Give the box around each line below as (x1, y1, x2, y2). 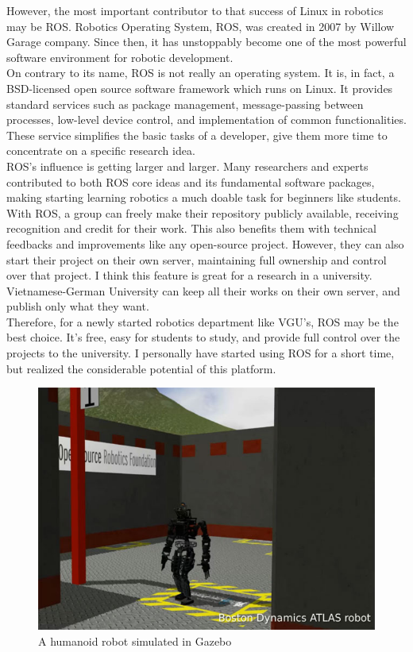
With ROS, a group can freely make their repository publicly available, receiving (6, 204, 399, 221)
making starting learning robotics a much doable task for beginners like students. (6, 189, 401, 206)
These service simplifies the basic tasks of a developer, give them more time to (6, 126, 388, 143)
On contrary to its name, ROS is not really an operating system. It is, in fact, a (6, 64, 395, 81)
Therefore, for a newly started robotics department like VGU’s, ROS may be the (6, 313, 399, 330)
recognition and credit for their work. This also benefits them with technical (6, 220, 376, 237)
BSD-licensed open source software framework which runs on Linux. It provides (6, 79, 393, 96)
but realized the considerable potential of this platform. (6, 360, 276, 376)
